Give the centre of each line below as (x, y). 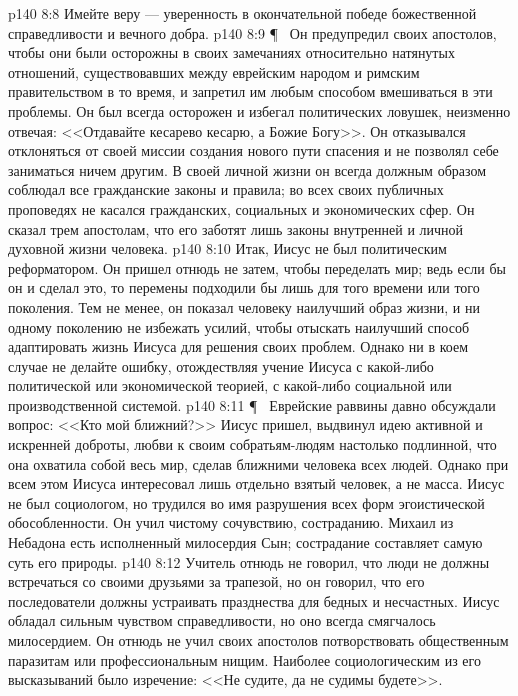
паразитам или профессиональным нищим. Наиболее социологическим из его (244, 659)
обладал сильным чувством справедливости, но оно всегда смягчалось (222, 620)
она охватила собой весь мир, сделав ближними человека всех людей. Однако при (258, 463)
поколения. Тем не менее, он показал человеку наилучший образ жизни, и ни (244, 306)
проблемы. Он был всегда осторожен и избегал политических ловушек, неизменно (259, 110)
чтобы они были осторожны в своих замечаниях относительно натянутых (231, 52)
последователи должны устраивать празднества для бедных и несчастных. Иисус (254, 600)
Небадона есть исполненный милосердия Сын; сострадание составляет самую (245, 542)
